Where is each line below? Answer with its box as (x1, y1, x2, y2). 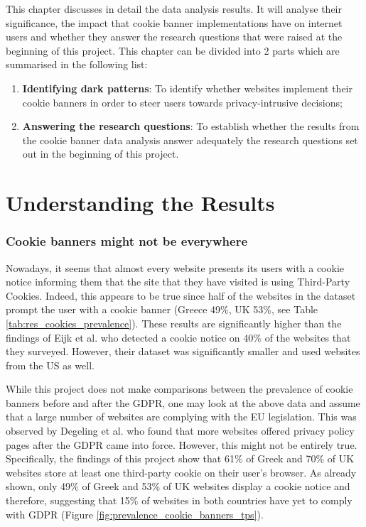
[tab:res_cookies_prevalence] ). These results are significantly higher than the (6, 315, 342, 330)
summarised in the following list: (6, 57, 148, 72)
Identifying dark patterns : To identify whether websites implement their (22, 80, 353, 95)
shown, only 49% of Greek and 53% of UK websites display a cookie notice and (6, 479, 350, 494)
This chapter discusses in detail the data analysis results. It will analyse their (6, 1, 342, 16)
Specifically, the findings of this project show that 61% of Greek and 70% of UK (6, 451, 355, 466)
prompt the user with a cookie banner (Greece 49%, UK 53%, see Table (6, 302, 318, 317)
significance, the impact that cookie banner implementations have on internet (6, 15, 343, 30)
